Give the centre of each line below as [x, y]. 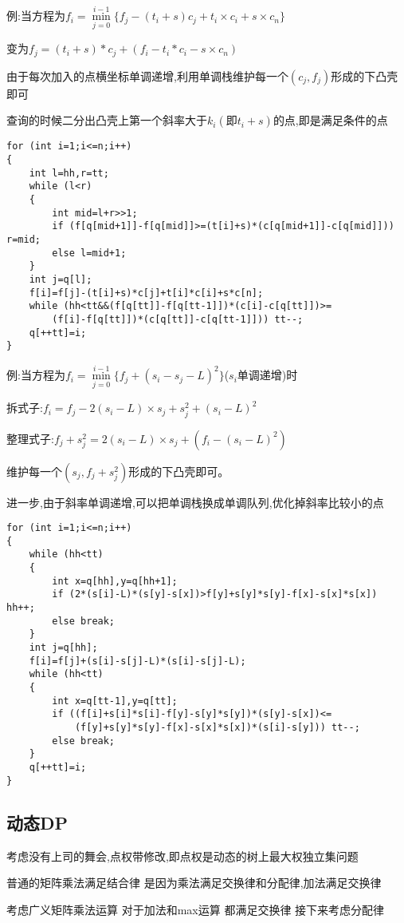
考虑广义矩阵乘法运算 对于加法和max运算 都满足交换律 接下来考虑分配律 [196, 909]
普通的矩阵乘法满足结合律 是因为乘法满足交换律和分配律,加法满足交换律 [194, 883]
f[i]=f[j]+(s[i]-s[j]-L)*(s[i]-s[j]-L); [137, 661]
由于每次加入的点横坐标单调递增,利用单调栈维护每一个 [147, 75]
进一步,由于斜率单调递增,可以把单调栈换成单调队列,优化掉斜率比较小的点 [195, 502]
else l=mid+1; [89, 253]
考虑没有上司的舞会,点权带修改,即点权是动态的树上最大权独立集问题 [182, 856]
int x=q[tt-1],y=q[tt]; [115, 701]
